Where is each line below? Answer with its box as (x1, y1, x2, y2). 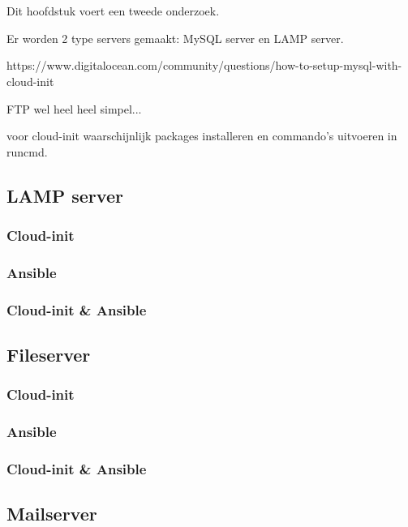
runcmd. (6, 143, 48, 160)
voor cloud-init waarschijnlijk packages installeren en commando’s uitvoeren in (6, 127, 397, 144)
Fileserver (6, 342, 91, 367)
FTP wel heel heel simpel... (6, 100, 142, 117)
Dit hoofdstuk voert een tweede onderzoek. (6, 2, 220, 19)
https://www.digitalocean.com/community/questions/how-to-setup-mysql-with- (6, 57, 402, 74)
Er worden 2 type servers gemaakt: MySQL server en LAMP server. (6, 29, 344, 46)
